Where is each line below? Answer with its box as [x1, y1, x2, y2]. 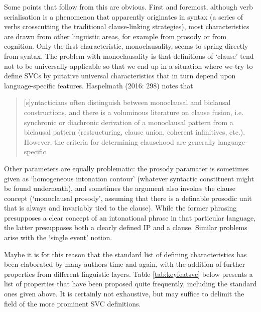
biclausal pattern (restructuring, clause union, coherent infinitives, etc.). [24, 127, 245, 137]
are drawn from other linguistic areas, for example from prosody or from [4, 31, 227, 41]
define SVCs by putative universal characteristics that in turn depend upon [4, 70, 236, 81]
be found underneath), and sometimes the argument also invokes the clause [4, 183, 235, 193]
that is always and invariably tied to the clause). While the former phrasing [4, 202, 237, 213]
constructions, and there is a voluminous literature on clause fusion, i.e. [24, 107, 244, 117]
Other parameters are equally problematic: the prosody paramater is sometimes [4, 163, 249, 173]
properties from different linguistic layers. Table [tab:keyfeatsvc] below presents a [4, 268, 253, 279]
